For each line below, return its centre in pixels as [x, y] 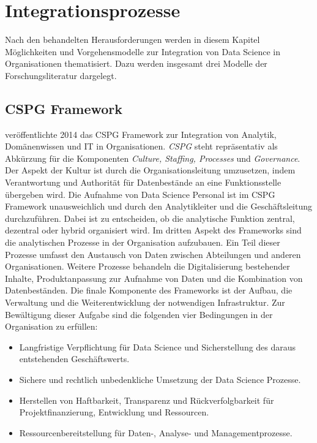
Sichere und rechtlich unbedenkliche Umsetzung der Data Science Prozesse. [160, 379]
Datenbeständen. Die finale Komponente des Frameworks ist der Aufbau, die [149, 290]
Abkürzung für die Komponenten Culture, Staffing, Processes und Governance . [153, 158]
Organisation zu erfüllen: [51, 326]
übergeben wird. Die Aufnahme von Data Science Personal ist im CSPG [140, 194]
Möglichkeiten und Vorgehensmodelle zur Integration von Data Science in [143, 51]
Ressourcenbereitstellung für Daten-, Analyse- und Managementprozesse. [156, 432]
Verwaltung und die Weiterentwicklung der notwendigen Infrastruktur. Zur [145, 302]
